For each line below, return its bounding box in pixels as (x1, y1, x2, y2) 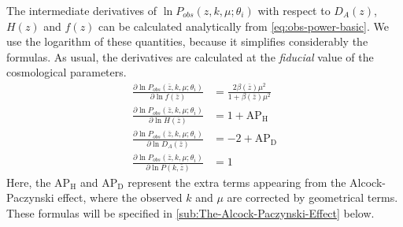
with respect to (257, 2, 331, 18)
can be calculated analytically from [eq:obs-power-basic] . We (98, 17, 389, 34)
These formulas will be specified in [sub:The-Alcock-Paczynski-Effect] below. (6, 204, 375, 221)
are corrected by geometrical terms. (227, 189, 398, 206)
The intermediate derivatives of (6, 2, 157, 18)
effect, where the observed (57, 189, 183, 206)
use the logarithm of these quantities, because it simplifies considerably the (6, 33, 368, 50)
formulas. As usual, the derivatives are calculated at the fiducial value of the (6, 48, 374, 65)
